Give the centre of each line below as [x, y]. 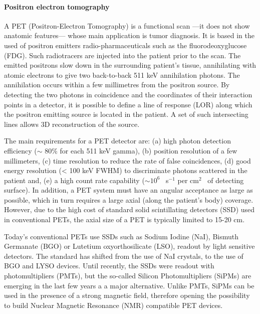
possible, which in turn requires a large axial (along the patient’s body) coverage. [129, 199]
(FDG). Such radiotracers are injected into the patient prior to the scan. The [122, 55]
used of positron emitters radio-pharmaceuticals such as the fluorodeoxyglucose [125, 45]
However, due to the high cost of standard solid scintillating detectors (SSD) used [129, 209]
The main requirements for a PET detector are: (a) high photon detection [117, 141]
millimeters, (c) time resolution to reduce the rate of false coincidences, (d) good [127, 160]
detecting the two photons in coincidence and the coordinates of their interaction [128, 94]
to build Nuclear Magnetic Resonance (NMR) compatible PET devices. [113, 305]
